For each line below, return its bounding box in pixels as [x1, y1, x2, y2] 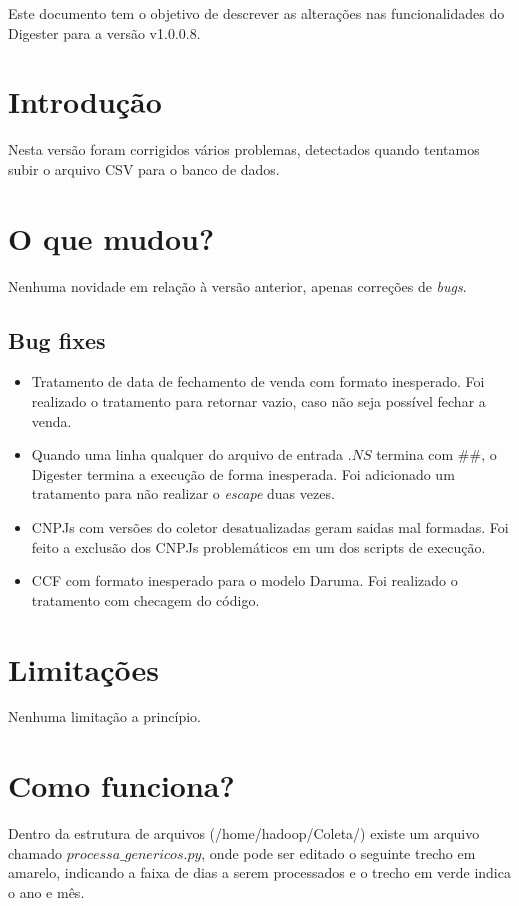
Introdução [8, 81, 162, 122]
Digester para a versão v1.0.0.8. [8, 22, 201, 43]
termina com [376, 444, 454, 465]
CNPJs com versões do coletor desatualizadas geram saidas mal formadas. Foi [31, 516, 509, 537]
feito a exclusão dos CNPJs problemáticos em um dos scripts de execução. [31, 536, 486, 557]
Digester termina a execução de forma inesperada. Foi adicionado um [31, 463, 455, 484]
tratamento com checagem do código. [31, 589, 260, 610]
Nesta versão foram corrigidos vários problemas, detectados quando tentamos [8, 139, 480, 160]
